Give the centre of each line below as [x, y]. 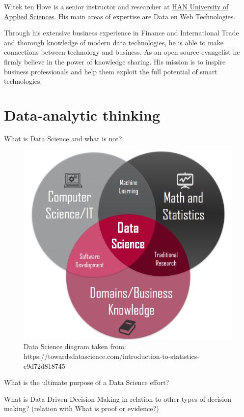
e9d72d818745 [44, 366]
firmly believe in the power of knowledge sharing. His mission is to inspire [115, 61]
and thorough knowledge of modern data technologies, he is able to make [114, 42]
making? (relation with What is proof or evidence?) [81, 408]
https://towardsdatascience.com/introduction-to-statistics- [111, 356]
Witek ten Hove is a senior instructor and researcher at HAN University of [116, 6]
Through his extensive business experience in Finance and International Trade [122, 33]
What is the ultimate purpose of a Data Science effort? [87, 382]
